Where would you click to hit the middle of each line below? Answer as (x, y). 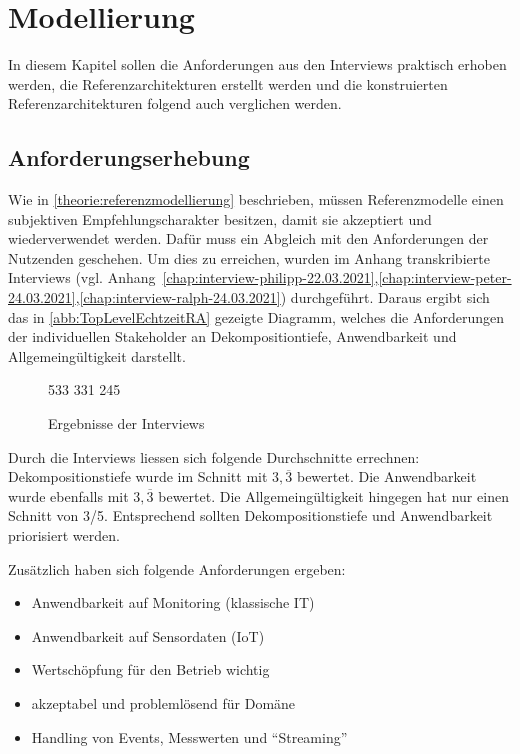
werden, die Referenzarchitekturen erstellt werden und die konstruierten (228, 83)
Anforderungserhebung (129, 157)
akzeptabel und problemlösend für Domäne (163, 702)
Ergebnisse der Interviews (126, 423)
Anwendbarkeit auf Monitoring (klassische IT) (173, 602)
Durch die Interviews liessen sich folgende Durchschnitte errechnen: (214, 456)
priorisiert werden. (64, 535)
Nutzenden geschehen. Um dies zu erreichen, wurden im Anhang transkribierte (249, 257)
